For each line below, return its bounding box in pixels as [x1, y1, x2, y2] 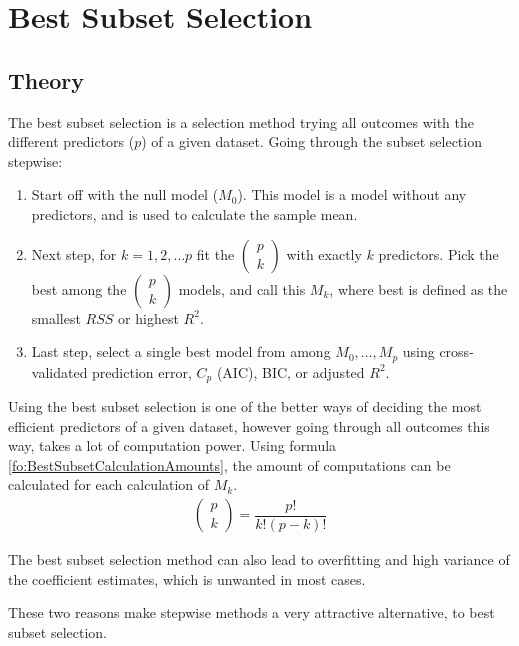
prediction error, [92, 361, 192, 382]
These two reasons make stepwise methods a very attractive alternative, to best [8, 602, 495, 623]
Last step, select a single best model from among [31, 341, 331, 362]
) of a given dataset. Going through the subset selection [141, 131, 482, 152]
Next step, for [31, 243, 117, 264]
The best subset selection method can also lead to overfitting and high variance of [8, 549, 510, 570]
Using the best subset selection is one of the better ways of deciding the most [8, 396, 482, 417]
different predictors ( [8, 131, 135, 152]
